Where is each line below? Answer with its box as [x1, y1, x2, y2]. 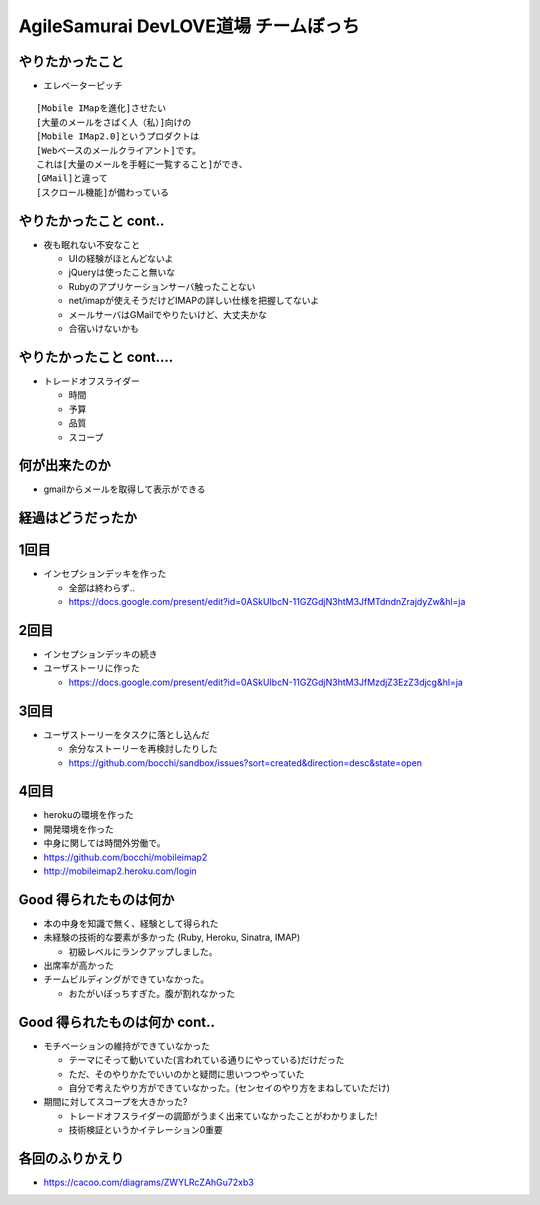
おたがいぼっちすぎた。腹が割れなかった [68, 987, 235, 999]
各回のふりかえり [18, 1150, 124, 1167]
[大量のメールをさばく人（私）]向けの [36, 116, 192, 128]
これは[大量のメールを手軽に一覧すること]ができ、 [36, 159, 248, 170]
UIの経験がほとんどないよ [68, 253, 174, 265]
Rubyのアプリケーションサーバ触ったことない [68, 280, 256, 292]
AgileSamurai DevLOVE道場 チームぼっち [18, 15, 360, 37]
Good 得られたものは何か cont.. [18, 1013, 215, 1030]
